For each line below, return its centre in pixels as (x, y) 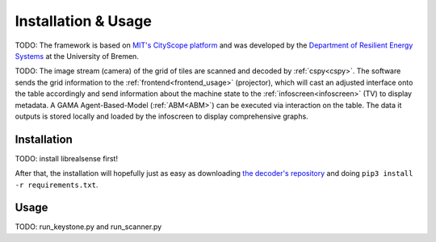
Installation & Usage (84, 21)
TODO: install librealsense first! (67, 158)
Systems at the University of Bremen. (77, 56)
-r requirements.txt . (57, 185)
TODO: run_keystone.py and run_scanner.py (88, 227)
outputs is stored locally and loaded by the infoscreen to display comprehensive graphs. (161, 116)
